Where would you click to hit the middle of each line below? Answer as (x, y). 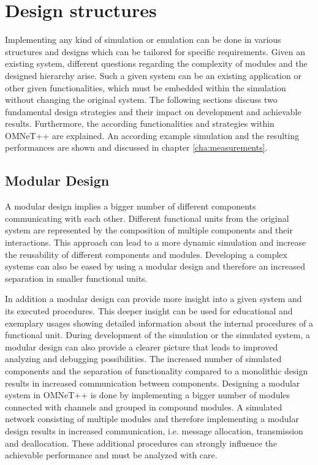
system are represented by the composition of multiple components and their (149, 230)
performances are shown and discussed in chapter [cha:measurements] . (136, 147)
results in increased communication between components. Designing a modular (153, 383)
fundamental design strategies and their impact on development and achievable (153, 111)
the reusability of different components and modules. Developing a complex (146, 254)
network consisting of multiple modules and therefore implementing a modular (152, 419)
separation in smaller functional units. (76, 278)
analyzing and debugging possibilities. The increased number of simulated (143, 359)
